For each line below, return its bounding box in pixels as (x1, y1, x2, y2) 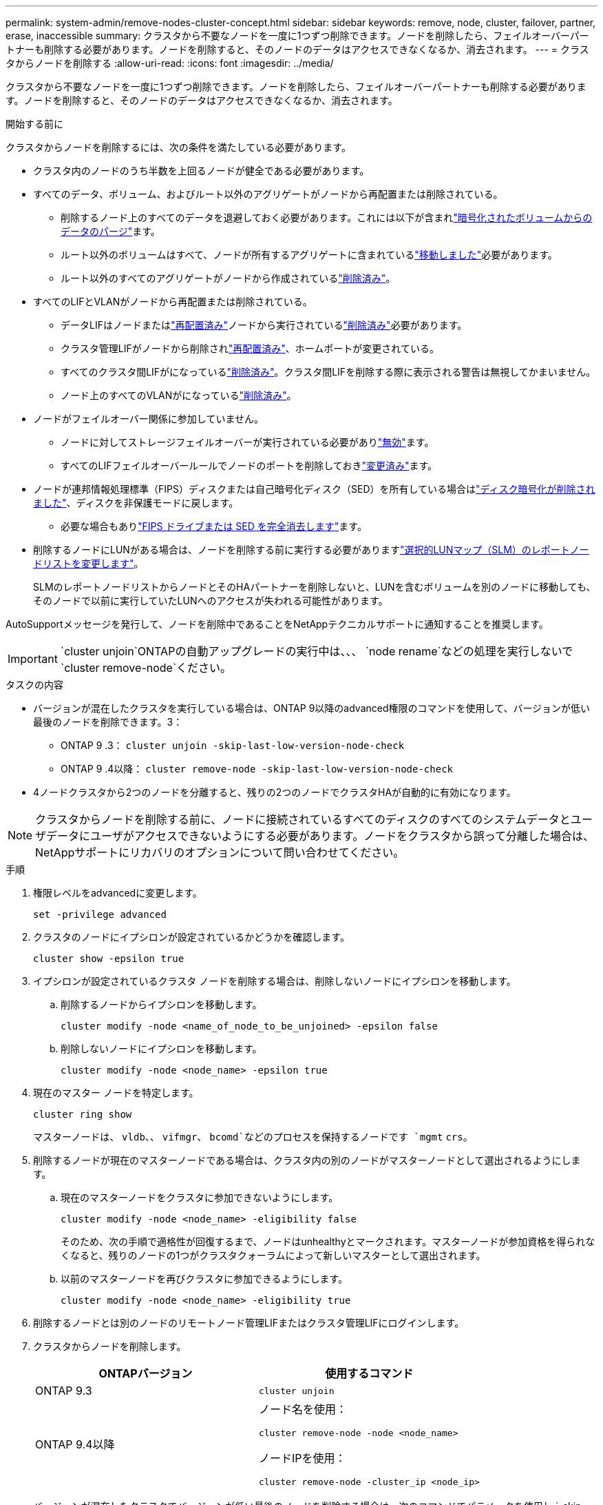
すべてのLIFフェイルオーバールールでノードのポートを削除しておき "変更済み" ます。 (61, 460, 438, 471)
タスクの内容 (6, 679, 63, 690)
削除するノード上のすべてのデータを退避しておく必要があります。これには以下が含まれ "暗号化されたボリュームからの (61, 212, 593, 223)
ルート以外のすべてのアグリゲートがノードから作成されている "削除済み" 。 (61, 272, 396, 284)
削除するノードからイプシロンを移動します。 (61, 999, 262, 1010)
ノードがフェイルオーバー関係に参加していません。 (33, 413, 264, 424)
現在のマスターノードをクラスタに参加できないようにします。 (61, 1191, 339, 1203)
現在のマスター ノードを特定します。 (33, 1087, 199, 1098)
